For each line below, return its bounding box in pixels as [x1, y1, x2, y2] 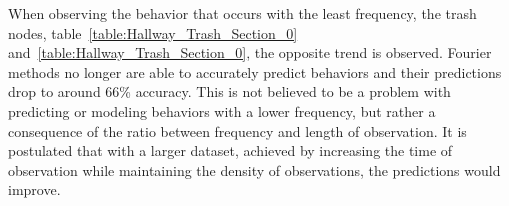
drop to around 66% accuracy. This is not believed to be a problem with [8, 81, 451, 102]
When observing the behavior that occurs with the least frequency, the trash [8, 3, 477, 23]
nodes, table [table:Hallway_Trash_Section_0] [8, 22, 298, 43]
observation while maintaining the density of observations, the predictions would [8, 159, 501, 180]
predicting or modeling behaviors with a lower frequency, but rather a [8, 100, 436, 121]
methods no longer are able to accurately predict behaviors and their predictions [8, 61, 502, 82]
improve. [8, 179, 61, 200]
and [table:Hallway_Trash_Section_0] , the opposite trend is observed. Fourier [8, 42, 492, 63]
